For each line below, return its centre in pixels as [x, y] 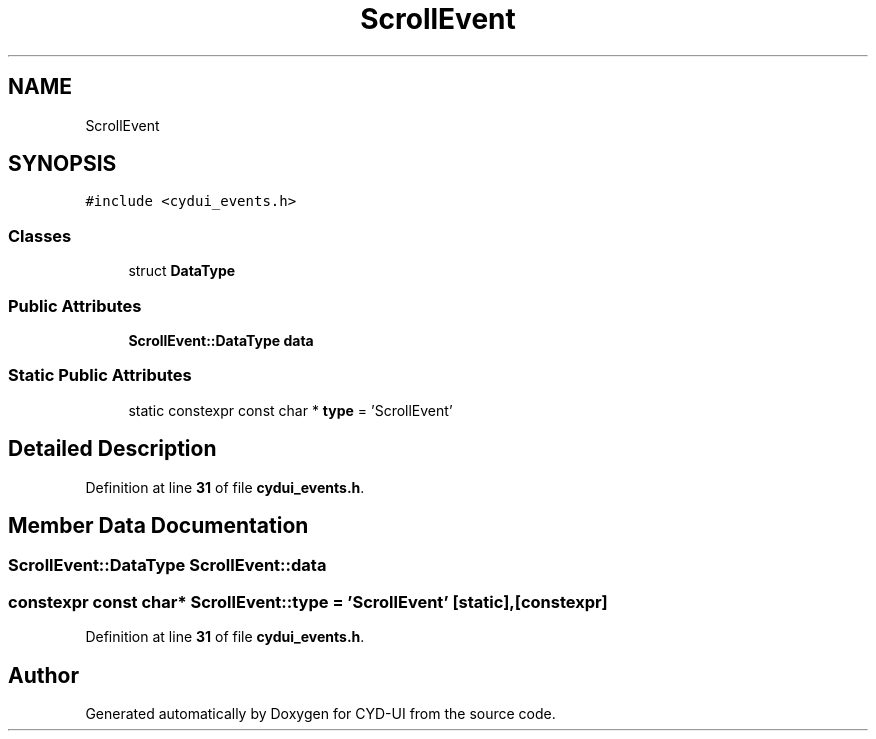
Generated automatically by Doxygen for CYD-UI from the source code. [320, 713]
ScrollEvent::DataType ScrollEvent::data [167, 565]
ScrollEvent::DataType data [221, 340]
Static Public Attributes [100, 375]
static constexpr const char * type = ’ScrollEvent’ [290, 410]
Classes [40, 235]
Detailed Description [112, 449]
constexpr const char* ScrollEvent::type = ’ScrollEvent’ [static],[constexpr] [308, 601]
